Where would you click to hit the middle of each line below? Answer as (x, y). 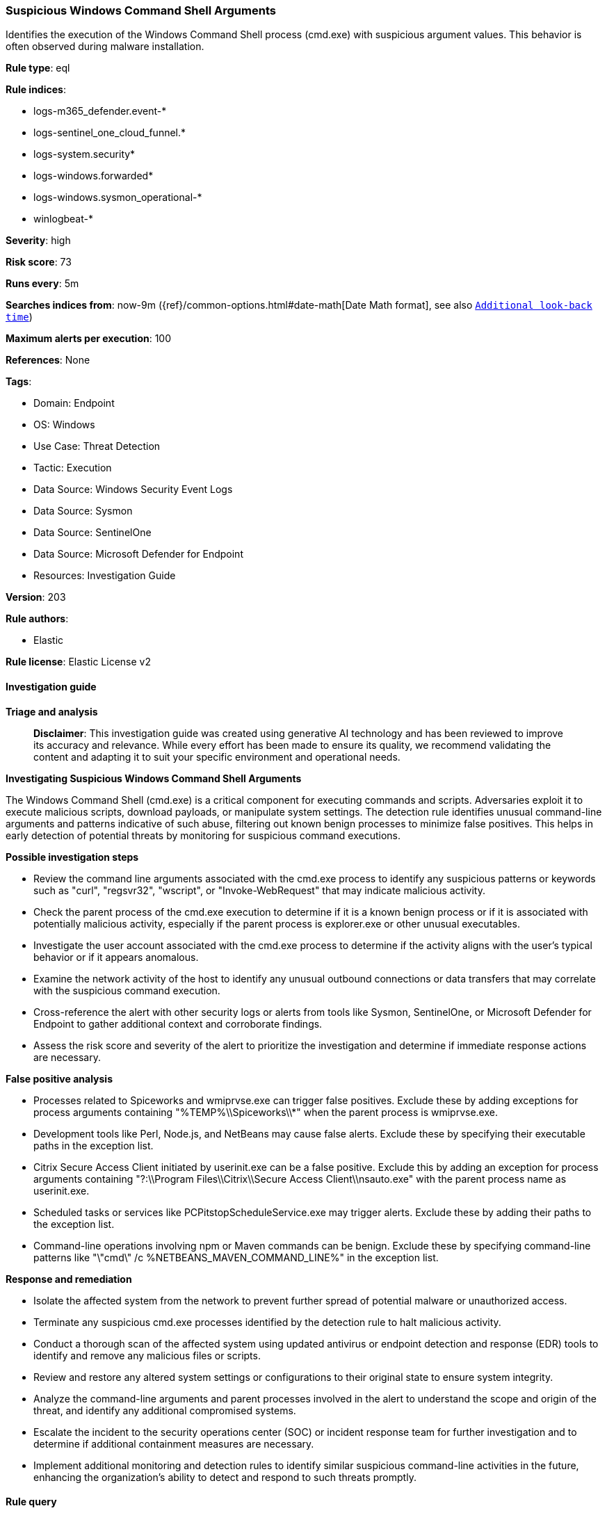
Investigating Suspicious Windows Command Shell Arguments (154, 778)
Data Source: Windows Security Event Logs (133, 489)
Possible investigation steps (72, 857)
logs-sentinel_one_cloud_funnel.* (110, 133)
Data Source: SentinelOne (92, 533)
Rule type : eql (38, 68)
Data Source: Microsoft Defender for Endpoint (138, 554)
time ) (19, 317)
